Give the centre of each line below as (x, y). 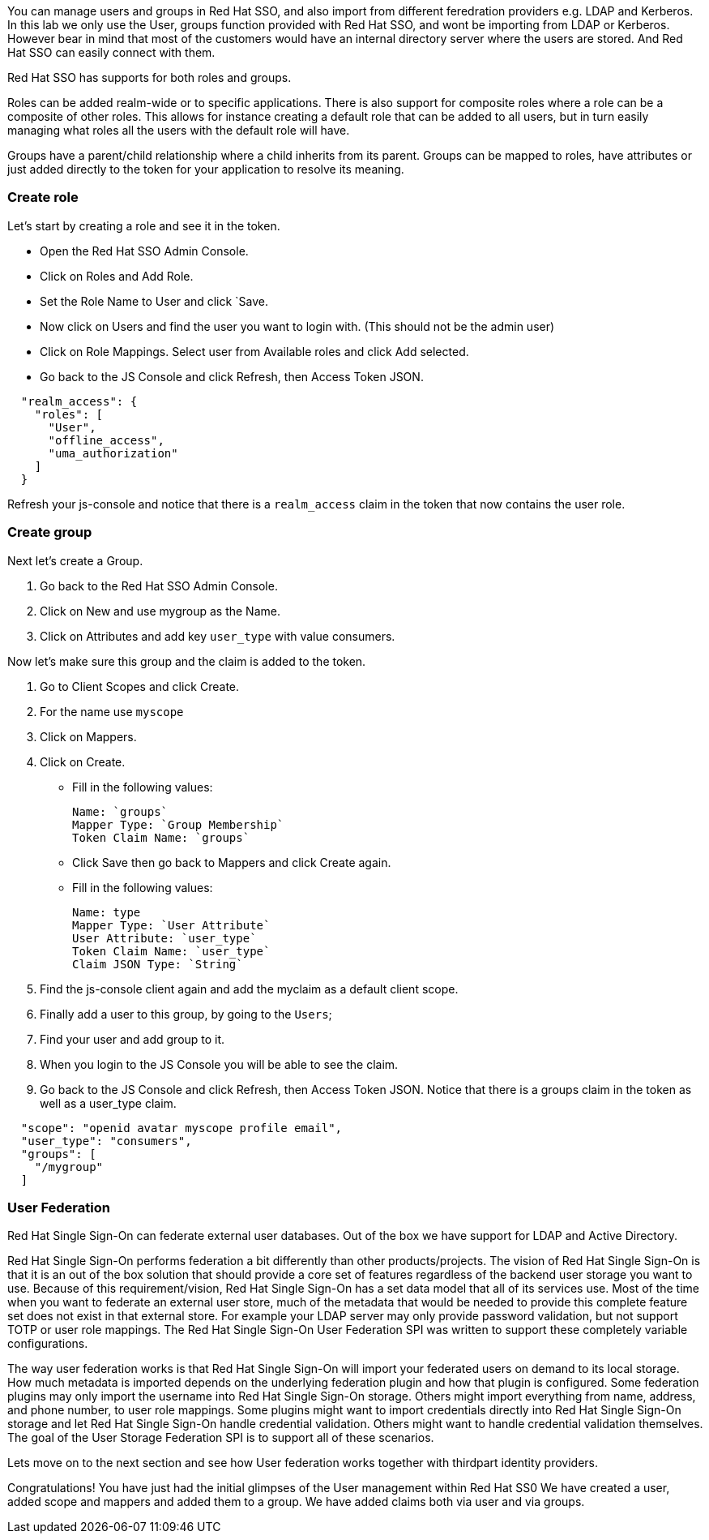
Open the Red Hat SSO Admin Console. (144, 251)
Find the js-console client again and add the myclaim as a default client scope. (249, 989)
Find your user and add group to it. (132, 1039)
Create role (43, 197)
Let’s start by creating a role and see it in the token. (144, 225)
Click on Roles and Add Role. (117, 276)
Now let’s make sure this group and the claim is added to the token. (187, 661)
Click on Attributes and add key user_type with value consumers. (218, 636)
